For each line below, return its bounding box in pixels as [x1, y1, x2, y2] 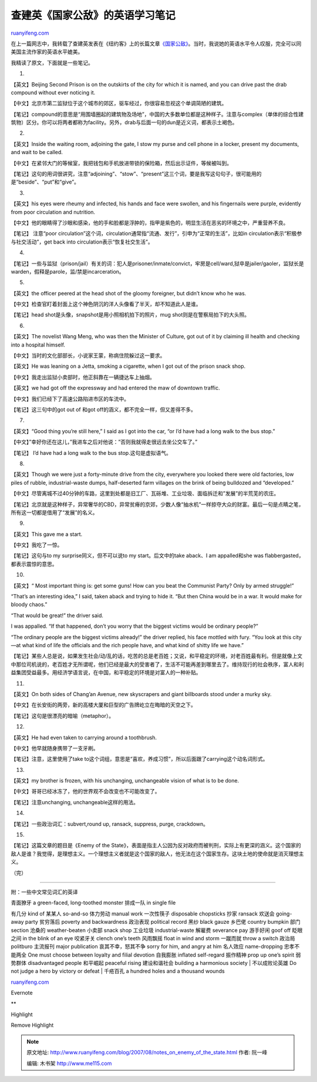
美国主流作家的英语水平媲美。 [11, 48, 83, 55]
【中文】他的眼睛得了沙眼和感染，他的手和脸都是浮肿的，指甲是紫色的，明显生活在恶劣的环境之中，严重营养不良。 [11, 219, 289, 226]
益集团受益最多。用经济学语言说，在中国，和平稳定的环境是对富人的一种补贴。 [11, 669, 201, 676]
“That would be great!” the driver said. [11, 612, 104, 619]
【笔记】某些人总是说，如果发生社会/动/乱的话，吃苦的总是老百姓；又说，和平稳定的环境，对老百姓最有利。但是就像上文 [11, 652, 303, 660]
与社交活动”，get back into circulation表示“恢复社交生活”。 [11, 238, 153, 245]
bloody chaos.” [11, 601, 48, 608]
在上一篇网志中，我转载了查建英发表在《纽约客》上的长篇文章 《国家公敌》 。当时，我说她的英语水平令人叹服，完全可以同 [11, 40, 302, 47]
